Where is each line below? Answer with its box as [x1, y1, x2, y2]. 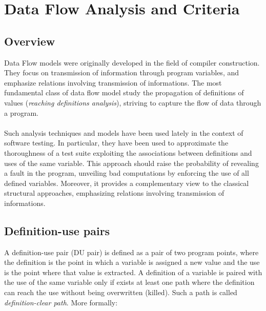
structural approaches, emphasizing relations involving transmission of [4, 188, 224, 198]
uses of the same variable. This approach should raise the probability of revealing [4, 157, 259, 168]
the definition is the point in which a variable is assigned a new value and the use [4, 257, 260, 267]
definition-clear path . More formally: [4, 297, 118, 307]
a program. [4, 107, 38, 118]
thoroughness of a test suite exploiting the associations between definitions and [4, 147, 252, 158]
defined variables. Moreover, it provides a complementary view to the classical [4, 177, 249, 188]
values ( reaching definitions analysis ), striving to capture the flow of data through [4, 97, 261, 108]
